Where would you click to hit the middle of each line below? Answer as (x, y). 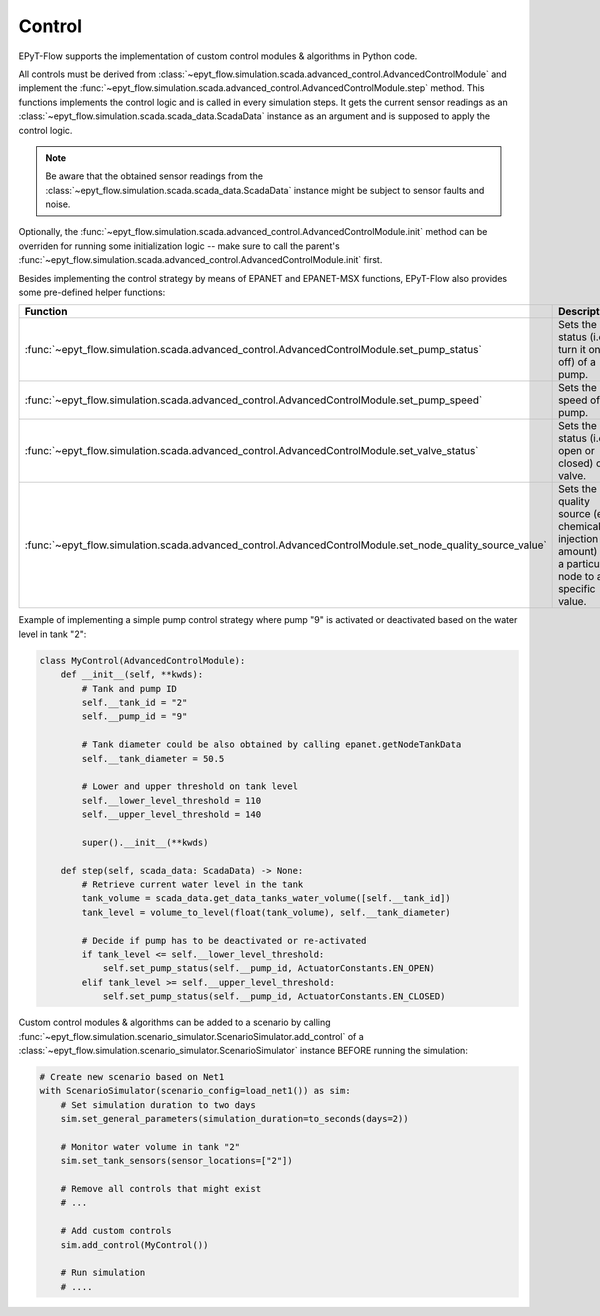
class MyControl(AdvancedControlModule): (142, 660)
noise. (58, 204)
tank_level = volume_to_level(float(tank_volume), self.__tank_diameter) (266, 912)
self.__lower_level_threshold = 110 (171, 800)
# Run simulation (103, 1273)
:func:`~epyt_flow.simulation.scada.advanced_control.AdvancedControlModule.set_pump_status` (253, 350)
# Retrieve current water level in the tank (192, 884)
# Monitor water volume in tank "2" (150, 1146)
